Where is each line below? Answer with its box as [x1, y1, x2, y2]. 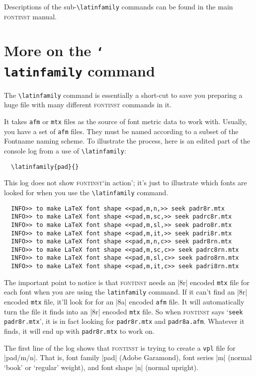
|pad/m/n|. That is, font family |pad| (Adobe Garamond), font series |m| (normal [4, 352, 252, 363]
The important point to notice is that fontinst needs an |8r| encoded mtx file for [4, 277, 250, 287]
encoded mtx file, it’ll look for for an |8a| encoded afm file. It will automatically [4, 297, 245, 307]
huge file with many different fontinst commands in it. [4, 99, 172, 110]
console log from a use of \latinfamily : [4, 145, 126, 155]
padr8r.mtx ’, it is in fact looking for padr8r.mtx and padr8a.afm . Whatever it [4, 316, 245, 326]
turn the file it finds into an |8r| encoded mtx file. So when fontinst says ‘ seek [4, 306, 243, 316]
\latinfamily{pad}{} [11, 163, 79, 170]
